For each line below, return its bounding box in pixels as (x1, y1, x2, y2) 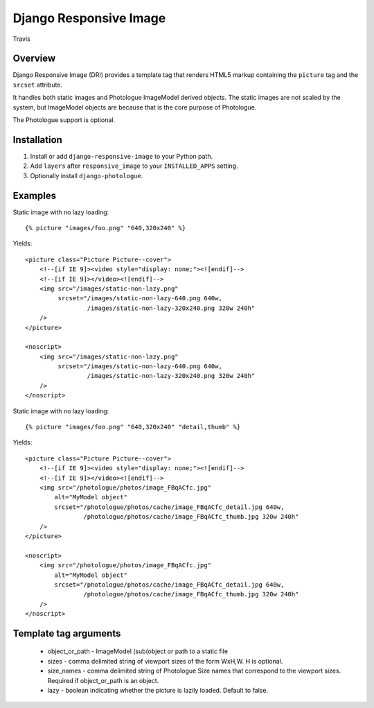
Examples (12, 189, 57, 201)
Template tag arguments (12, 628, 121, 639)
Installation (12, 134, 62, 146)
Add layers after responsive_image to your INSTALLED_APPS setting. (30, 162, 238, 170)
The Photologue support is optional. (12, 116, 116, 124)
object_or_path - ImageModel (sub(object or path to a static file (47, 647, 229, 655)
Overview (12, 53, 56, 64)
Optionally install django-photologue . (30, 171, 143, 180)
